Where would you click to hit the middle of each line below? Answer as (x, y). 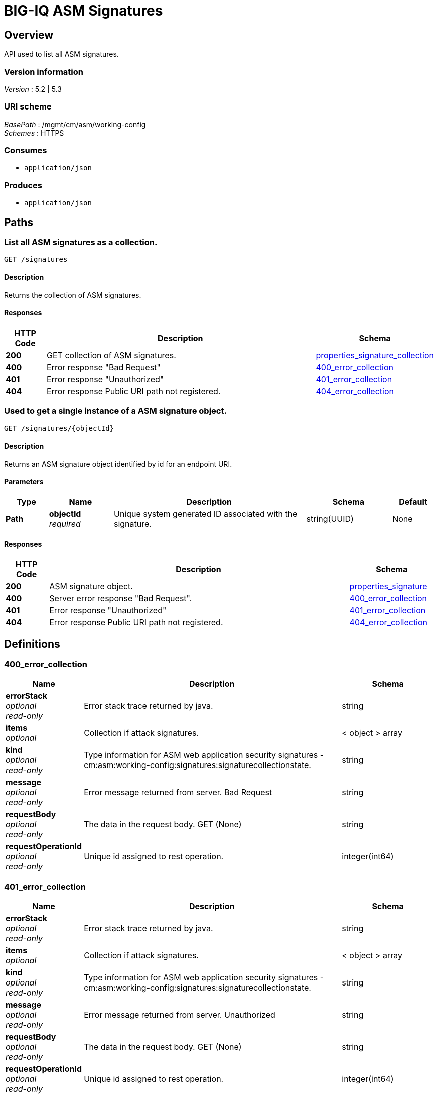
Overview (29, 35)
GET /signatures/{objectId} (59, 428)
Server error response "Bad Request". (121, 598)
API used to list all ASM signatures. (61, 54)
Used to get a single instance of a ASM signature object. (115, 411)
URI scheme (28, 107)
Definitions (32, 644)
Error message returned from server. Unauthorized (180, 1015)
